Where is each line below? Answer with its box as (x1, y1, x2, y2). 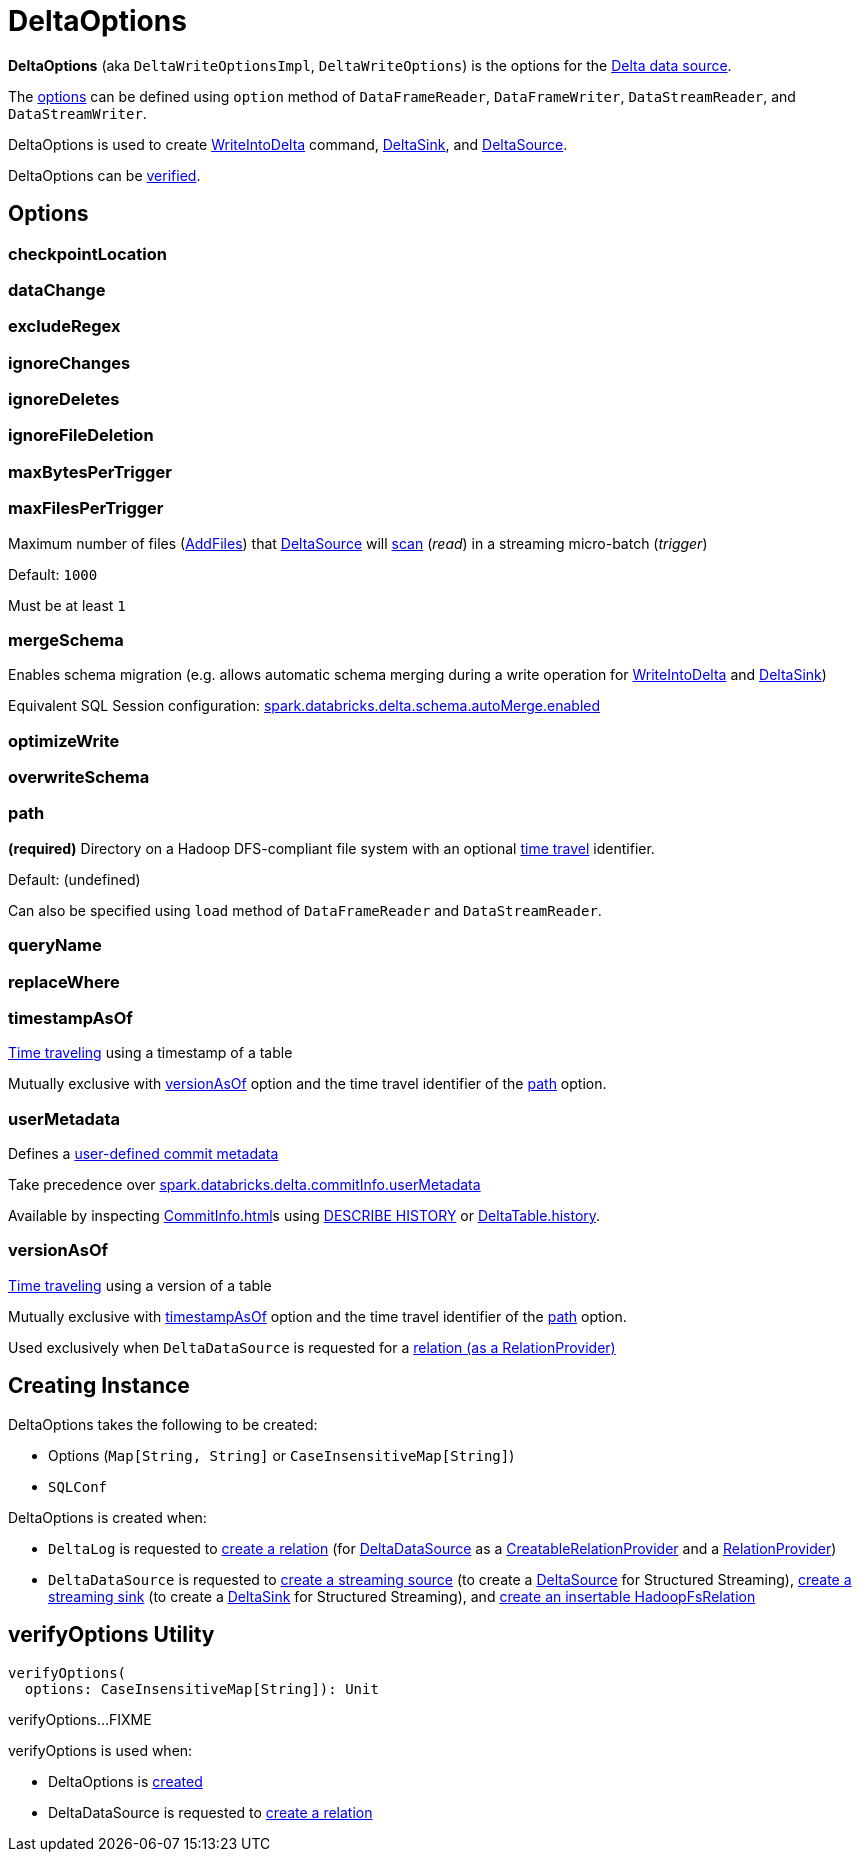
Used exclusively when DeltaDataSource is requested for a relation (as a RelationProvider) (8, 1338, 616, 1356)
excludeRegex (8, 316, 121, 337)
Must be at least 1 (8, 596, 126, 614)
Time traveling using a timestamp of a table (8, 1044, 293, 1062)
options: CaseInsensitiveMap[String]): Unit (24, 1680, 379, 1697)
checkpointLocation (8, 243, 167, 264)
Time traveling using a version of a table (8, 1276, 272, 1294)
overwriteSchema (8, 767, 150, 788)
